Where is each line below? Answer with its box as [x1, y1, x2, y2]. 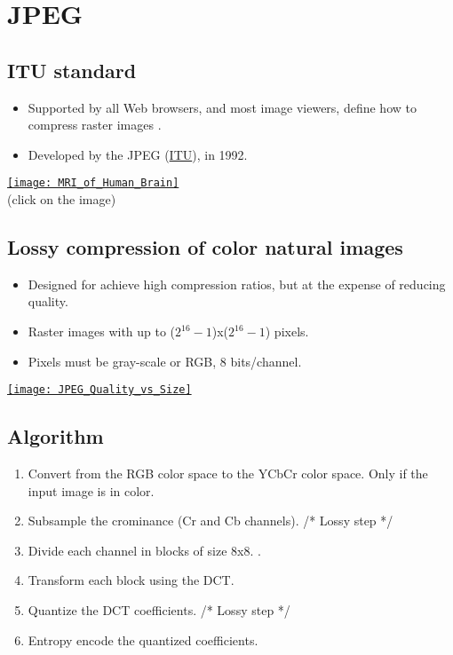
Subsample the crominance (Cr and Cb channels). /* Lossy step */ [28, 511, 393, 530]
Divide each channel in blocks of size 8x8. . [28, 541, 261, 559]
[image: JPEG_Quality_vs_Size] [7, 383, 192, 397]
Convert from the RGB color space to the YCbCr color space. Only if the [28, 464, 428, 483]
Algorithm [7, 422, 104, 450]
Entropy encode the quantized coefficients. [28, 630, 258, 649]
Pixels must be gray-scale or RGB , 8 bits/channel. [28, 351, 302, 370]
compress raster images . [28, 115, 162, 134]
